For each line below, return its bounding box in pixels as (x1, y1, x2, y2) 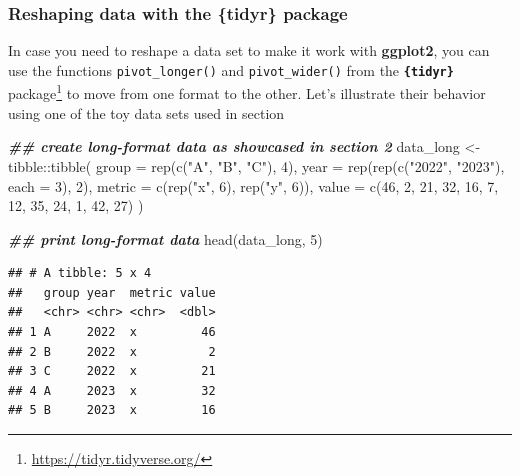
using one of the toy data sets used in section (8, 102, 285, 123)
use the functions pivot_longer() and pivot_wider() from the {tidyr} (8, 59, 454, 80)
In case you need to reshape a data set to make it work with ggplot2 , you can (8, 40, 490, 61)
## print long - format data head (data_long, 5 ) (8, 228, 323, 249)
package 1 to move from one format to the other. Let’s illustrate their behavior (8, 80, 486, 104)
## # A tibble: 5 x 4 (8, 266, 152, 281)
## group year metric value (8, 285, 216, 300)
